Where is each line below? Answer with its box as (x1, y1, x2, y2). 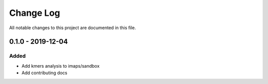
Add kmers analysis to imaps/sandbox (21, 63, 100, 69)
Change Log (9, 7, 61, 18)
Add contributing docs (21, 70, 67, 76)
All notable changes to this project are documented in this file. (9, 25, 136, 31)
